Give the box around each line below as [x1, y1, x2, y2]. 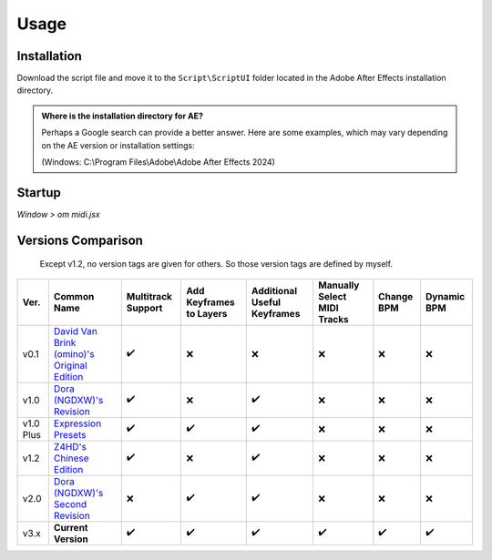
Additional [251, 284, 298, 297]
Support [126, 301, 163, 314]
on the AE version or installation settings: [41, 139, 195, 150]
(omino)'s [53, 347, 95, 360]
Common [53, 290, 95, 302]
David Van [53, 324, 97, 337]
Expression [53, 417, 102, 430]
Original [53, 359, 87, 372]
